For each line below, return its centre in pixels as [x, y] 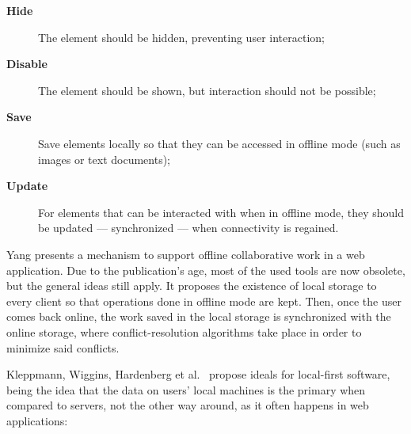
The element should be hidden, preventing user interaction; [181, 37]
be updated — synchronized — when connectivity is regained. [188, 228]
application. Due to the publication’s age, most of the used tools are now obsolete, [206, 270]
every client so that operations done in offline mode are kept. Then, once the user [204, 301]
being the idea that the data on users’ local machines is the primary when [186, 389]
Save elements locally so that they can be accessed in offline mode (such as [219, 143]
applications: [37, 420]
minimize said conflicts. [63, 347]
